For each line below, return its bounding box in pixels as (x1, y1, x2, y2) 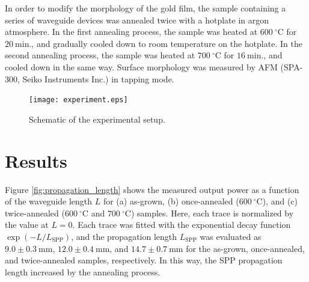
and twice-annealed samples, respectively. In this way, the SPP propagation (5, 254, 283, 266)
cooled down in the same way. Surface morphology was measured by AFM (5, 60, 278, 73)
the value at (5, 218, 49, 231)
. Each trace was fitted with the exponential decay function (72, 218, 291, 231)
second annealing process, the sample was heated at (5, 49, 195, 61)
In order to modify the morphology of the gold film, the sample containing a (5, 2, 286, 14)
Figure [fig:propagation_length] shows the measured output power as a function (5, 183, 299, 195)
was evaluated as (200, 230, 262, 242)
